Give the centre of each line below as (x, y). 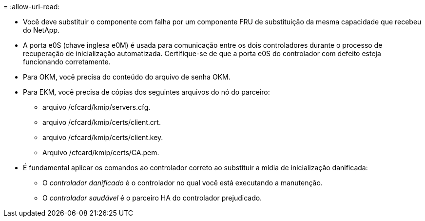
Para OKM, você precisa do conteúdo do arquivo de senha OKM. (127, 77)
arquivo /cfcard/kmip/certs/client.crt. (102, 122)
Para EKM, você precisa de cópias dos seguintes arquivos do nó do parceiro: (146, 92)
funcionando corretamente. (67, 62)
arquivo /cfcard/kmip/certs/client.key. (103, 137)
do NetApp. (41, 30)
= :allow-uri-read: (32, 7)
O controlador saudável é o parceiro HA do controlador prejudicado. (152, 198)
